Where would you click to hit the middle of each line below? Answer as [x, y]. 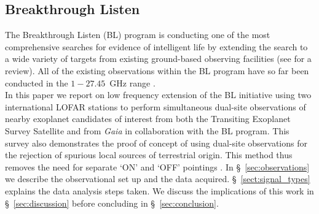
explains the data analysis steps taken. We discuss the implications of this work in [159, 190]
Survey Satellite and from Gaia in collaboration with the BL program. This [147, 130]
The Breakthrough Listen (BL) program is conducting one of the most [138, 35]
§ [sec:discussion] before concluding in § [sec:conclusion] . [112, 203]
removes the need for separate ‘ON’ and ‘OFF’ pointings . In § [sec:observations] [157, 166]
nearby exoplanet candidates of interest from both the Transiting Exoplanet [148, 119]
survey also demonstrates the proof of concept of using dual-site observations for [156, 143]
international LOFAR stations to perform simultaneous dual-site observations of [156, 106]
